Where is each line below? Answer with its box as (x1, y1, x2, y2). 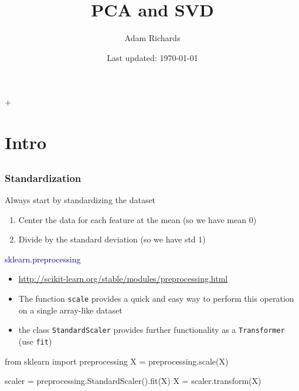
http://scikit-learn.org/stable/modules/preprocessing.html (18, 272, 228, 285)
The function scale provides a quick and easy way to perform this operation (18, 292, 294, 304)
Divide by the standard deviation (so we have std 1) (18, 233, 206, 245)
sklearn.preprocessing (5, 252, 81, 265)
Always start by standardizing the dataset (5, 193, 156, 205)
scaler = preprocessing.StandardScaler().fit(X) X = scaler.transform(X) (5, 375, 261, 387)
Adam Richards (124, 32, 181, 44)
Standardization (5, 170, 81, 185)
